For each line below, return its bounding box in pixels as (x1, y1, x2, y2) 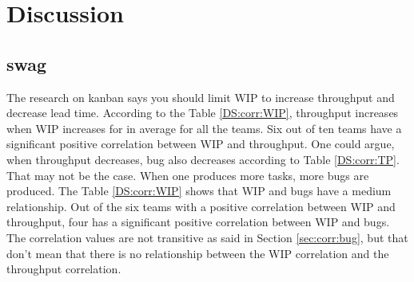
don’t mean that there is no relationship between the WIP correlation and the (6, 245, 389, 261)
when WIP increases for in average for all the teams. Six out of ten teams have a (6, 119, 402, 136)
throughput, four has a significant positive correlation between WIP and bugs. (6, 213, 390, 230)
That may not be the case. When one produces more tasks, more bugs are (6, 166, 369, 183)
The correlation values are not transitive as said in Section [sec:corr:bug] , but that (6, 229, 408, 245)
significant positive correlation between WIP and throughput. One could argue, (6, 135, 395, 152)
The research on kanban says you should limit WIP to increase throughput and (6, 88, 395, 105)
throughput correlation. (6, 260, 121, 277)
